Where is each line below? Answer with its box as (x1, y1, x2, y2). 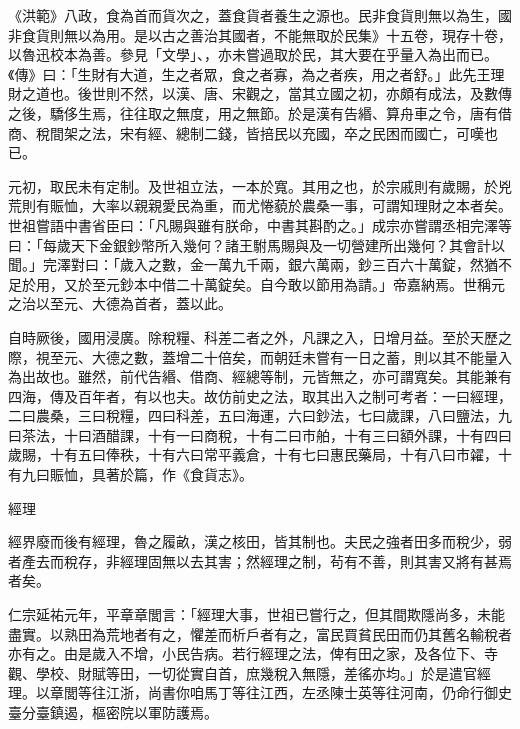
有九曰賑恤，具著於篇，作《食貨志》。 (8, 464, 253, 485)
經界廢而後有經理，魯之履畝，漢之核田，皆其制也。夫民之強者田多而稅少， (8, 531, 498, 552)
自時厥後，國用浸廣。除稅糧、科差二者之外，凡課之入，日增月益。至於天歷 (8, 326, 498, 347)
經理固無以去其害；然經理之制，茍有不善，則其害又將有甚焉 (119, 550, 512, 571)
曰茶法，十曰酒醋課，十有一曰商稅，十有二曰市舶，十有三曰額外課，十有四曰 (8, 424, 512, 445)
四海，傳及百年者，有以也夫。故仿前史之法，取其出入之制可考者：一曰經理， (8, 385, 512, 406)
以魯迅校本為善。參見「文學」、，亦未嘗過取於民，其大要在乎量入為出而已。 (8, 44, 498, 65)
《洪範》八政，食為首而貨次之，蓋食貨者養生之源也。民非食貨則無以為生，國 (8, 5, 512, 25)
